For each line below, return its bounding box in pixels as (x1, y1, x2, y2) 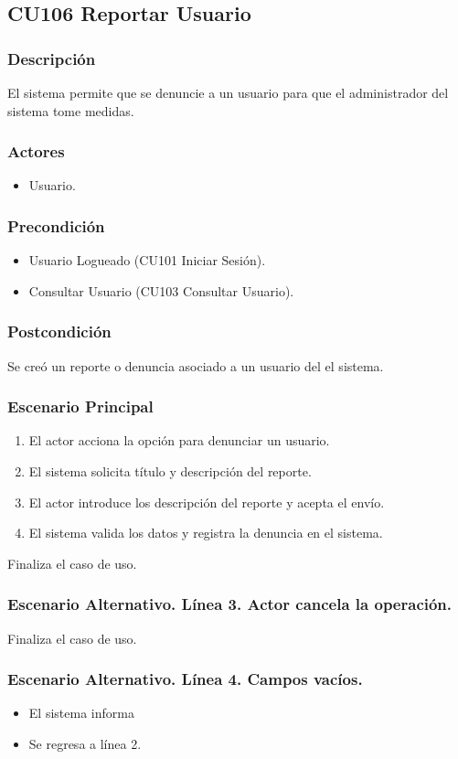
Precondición (7, 214, 105, 237)
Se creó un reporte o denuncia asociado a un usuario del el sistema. (7, 356, 384, 375)
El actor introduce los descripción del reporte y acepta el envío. (28, 492, 385, 511)
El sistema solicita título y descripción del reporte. (28, 462, 312, 481)
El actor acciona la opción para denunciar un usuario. (28, 431, 330, 450)
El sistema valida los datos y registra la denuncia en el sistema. (28, 523, 383, 542)
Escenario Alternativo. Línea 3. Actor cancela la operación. (7, 593, 453, 615)
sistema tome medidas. (7, 101, 134, 120)
